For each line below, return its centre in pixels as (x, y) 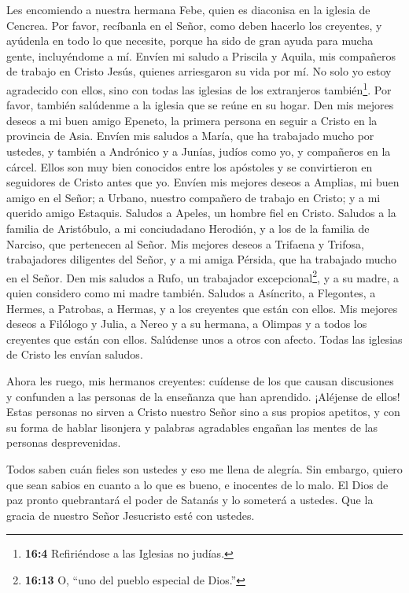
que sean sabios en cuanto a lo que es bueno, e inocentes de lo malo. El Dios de (197, 484)
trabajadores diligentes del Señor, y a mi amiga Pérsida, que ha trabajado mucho (202, 259)
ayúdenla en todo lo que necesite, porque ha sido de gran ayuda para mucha (190, 41)
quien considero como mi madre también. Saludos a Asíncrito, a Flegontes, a (191, 293)
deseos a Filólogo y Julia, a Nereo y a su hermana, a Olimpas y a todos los (187, 324)
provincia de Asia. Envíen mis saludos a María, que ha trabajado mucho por (190, 136)
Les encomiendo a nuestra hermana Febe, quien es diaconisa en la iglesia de (188, 9)
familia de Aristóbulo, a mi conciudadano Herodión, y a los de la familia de (188, 228)
